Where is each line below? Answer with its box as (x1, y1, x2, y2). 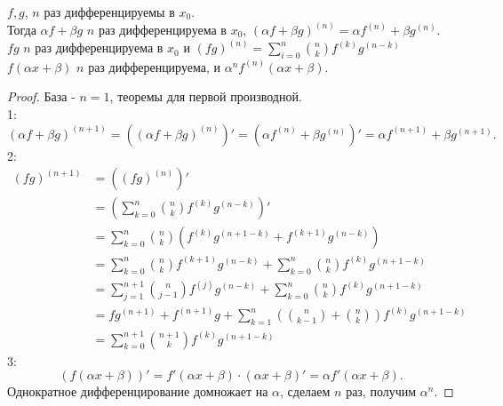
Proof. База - (7, 87, 76, 106)
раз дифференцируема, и (88, 57, 220, 76)
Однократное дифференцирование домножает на (7, 382, 268, 401)
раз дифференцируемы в (44, 3, 175, 20)
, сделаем (280, 382, 331, 401)
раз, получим (346, 382, 417, 401)
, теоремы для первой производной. (109, 87, 302, 106)
